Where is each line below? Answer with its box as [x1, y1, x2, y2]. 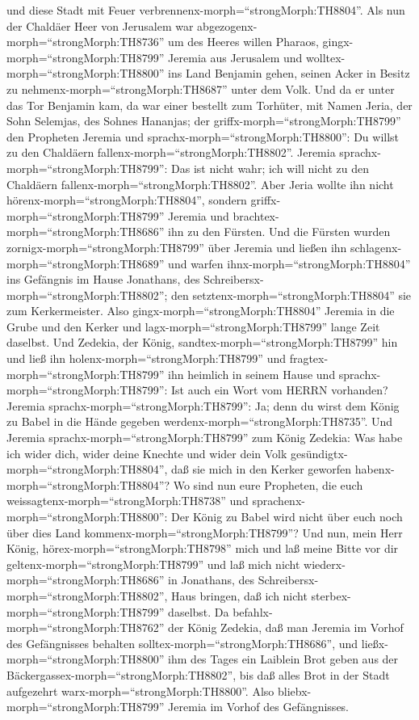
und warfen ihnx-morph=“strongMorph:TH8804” [168, 255, 411, 272]
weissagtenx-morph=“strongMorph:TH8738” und [6, 492, 249, 509]
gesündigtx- [291, 444, 348, 461]
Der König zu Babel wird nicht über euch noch [171, 508, 403, 524]
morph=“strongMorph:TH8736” [6, 33, 165, 50]
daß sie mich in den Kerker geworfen [171, 461, 352, 478]
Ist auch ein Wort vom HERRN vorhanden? [171, 381, 388, 398]
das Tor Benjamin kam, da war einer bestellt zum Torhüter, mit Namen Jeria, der [6, 96, 413, 113]
